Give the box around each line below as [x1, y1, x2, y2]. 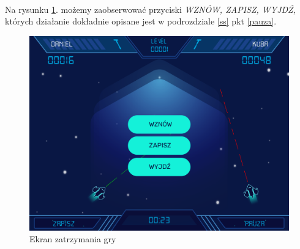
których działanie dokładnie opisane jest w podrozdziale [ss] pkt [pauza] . [5, 15, 277, 28]
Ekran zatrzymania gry [29, 232, 116, 245]
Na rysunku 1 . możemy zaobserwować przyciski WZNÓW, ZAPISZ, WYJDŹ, [5, 2, 296, 15]
